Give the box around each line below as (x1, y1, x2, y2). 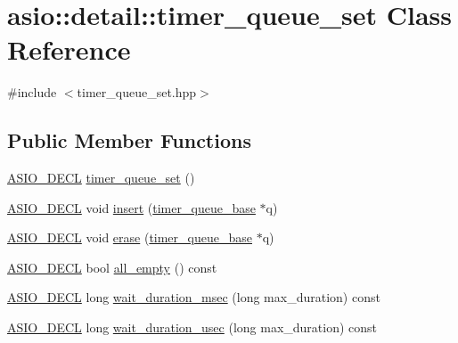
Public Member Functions (7, 127, 251, 154)
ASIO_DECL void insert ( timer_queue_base (7, 198, 256, 216)
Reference (7, 31, 131, 68)
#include (7, 83, 57, 102)
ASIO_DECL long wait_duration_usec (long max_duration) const (7, 318, 378, 337)
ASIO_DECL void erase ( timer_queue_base (7, 228, 252, 247)
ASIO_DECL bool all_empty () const (7, 257, 217, 276)
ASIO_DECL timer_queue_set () (7, 168, 195, 187)
